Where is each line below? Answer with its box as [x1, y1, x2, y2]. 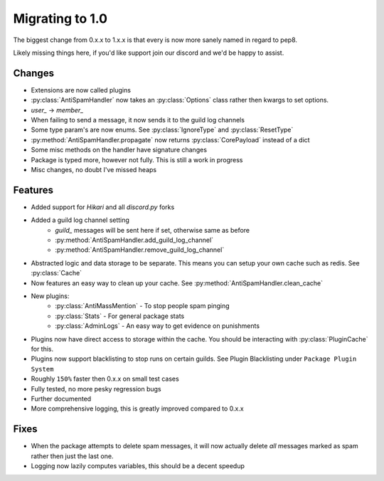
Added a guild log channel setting [31, 216, 129, 224]
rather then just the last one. [31, 452, 114, 460]
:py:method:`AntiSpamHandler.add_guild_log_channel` [55, 236, 213, 245]
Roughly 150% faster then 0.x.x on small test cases [31, 374, 179, 384]
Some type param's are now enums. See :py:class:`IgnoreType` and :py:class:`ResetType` [31, 125, 294, 134]
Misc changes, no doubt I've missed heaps [31, 165, 156, 174]
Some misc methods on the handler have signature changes [31, 146, 208, 154]
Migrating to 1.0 [13, 11, 108, 26]
